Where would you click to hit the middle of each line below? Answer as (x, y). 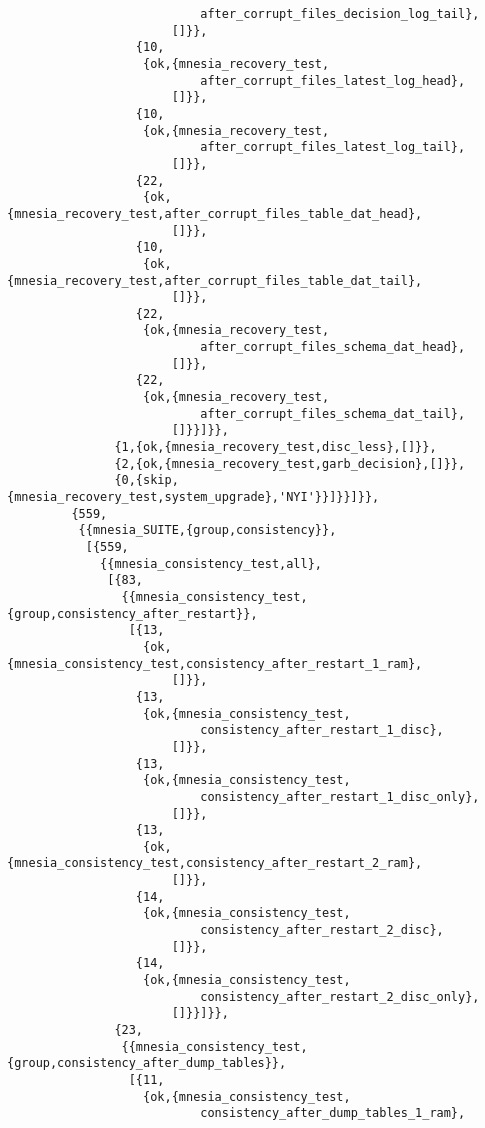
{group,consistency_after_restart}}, (132, 613)
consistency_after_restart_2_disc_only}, (340, 996)
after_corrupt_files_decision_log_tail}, (340, 14)
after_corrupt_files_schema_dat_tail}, (333, 413)
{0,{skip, (146, 480)
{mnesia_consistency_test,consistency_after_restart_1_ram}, (215, 663)
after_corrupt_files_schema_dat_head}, (333, 347)
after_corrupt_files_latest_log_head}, (333, 80)
